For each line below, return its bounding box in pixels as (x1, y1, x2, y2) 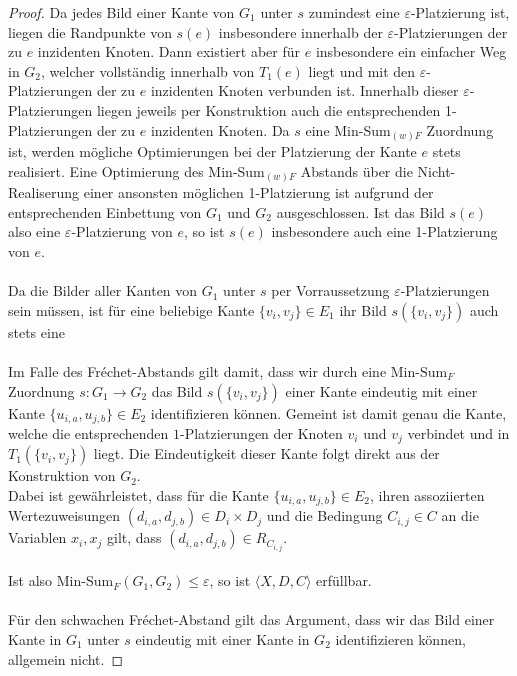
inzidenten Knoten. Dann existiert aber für (37, 41, 301, 62)
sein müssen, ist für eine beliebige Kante (8, 299, 255, 320)
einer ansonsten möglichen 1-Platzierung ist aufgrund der (83, 182, 434, 203)
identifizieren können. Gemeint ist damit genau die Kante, (150, 402, 507, 423)
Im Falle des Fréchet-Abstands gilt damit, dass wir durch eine (8, 360, 387, 381)
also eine (8, 221, 61, 242)
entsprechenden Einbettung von (8, 201, 202, 222)
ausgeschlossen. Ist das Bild (276, 201, 445, 222)
